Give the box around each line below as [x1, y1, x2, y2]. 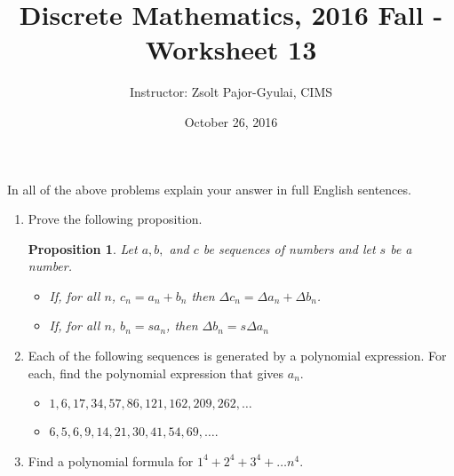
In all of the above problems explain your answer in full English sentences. [7, 179, 411, 198]
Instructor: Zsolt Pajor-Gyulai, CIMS [129, 83, 333, 101]
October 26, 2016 [184, 112, 278, 131]
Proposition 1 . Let [28, 239, 138, 258]
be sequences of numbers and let [203, 239, 376, 258]
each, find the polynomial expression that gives [28, 363, 284, 382]
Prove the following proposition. [28, 210, 203, 228]
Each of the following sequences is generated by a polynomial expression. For [28, 346, 447, 365]
